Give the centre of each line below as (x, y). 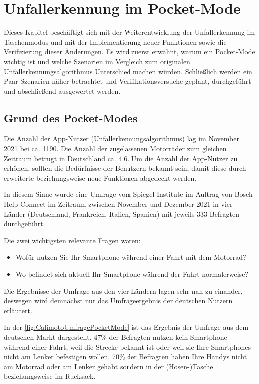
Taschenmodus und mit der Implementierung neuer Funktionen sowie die (115, 42)
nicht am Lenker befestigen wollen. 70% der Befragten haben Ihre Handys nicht (126, 356)
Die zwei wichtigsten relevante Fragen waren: (72, 240)
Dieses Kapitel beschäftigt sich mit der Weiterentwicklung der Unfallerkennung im (129, 32)
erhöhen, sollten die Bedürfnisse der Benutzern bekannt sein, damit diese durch (125, 168)
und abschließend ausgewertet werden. (62, 91)
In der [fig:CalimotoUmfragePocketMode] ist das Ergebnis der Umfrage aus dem (126, 327)
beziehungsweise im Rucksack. (50, 376)
